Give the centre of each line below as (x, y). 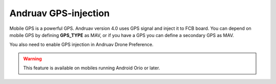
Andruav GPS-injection (60, 13)
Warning (32, 59)
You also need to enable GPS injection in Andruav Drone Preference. (82, 45)
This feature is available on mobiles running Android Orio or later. (92, 68)
